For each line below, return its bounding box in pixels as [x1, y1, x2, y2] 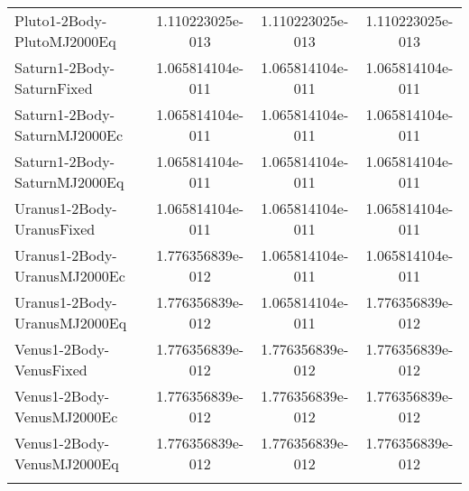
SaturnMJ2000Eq [14, 171, 124, 192]
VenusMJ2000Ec [14, 406, 118, 427]
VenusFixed [14, 359, 87, 380]
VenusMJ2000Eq [14, 453, 119, 474]
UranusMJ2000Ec [14, 265, 125, 286]
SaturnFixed [14, 78, 93, 98]
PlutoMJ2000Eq [14, 31, 116, 51]
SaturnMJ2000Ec [14, 125, 124, 145]
